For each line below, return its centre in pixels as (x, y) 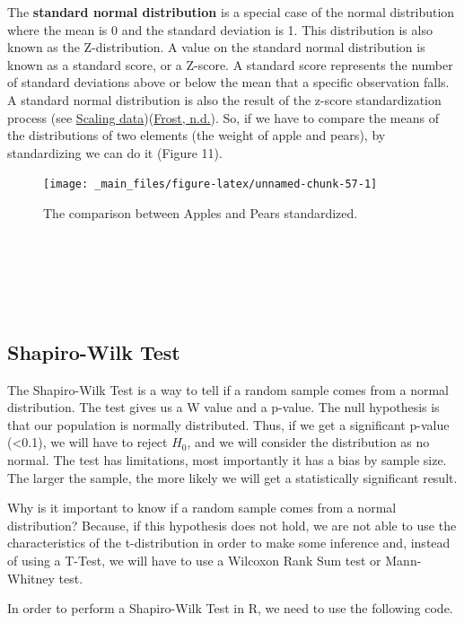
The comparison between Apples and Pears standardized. (201, 213)
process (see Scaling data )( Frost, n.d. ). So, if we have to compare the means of (223, 117)
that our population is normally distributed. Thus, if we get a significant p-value (228, 424)
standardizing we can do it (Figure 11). (115, 152)
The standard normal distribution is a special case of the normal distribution (231, 12)
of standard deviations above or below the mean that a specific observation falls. (228, 82)
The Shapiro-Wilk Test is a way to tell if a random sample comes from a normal (228, 389)
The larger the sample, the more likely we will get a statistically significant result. (232, 477)
